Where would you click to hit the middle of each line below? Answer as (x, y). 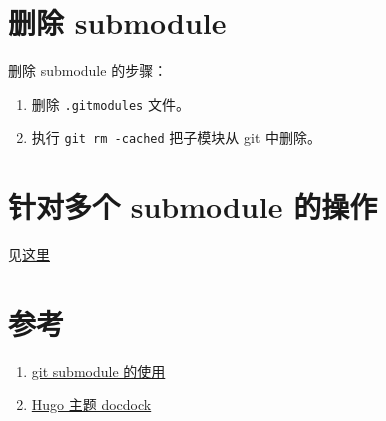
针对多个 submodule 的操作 (193, 206)
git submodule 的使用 (98, 370)
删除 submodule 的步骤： (88, 70)
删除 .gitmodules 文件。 (110, 103)
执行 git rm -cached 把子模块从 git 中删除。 (176, 137)
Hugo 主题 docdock (91, 404)
